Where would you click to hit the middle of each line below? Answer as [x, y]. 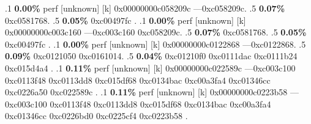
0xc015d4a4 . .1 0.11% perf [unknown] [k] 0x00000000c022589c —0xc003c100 [150, 67]
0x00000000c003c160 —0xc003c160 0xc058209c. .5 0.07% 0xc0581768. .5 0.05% [156, 32]
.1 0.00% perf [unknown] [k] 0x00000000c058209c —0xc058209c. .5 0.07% [145, 8]
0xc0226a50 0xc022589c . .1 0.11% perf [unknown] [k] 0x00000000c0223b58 [146, 92]
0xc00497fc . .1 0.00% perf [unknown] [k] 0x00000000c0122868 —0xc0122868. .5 [155, 44]
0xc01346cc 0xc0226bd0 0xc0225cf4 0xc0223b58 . [96, 116]
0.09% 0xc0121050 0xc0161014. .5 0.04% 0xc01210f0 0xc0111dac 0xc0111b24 [151, 56]
